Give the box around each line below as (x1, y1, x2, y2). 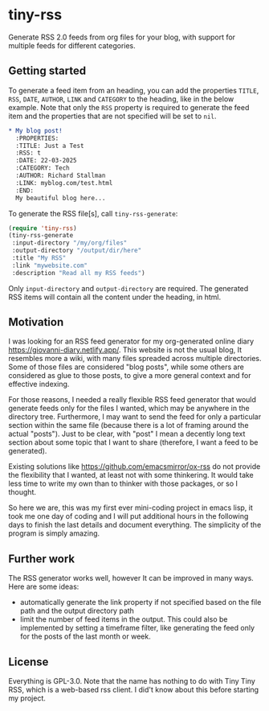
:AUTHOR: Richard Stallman (15, 171, 106, 179)
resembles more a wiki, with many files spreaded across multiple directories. (8, 354, 263, 364)
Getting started (8, 64, 87, 78)
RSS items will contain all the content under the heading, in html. (8, 292, 222, 302)
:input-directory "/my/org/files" (11, 239, 128, 247)
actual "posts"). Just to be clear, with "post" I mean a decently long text (8, 429, 246, 439)
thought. (8, 487, 37, 497)
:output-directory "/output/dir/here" (11, 247, 142, 255)
